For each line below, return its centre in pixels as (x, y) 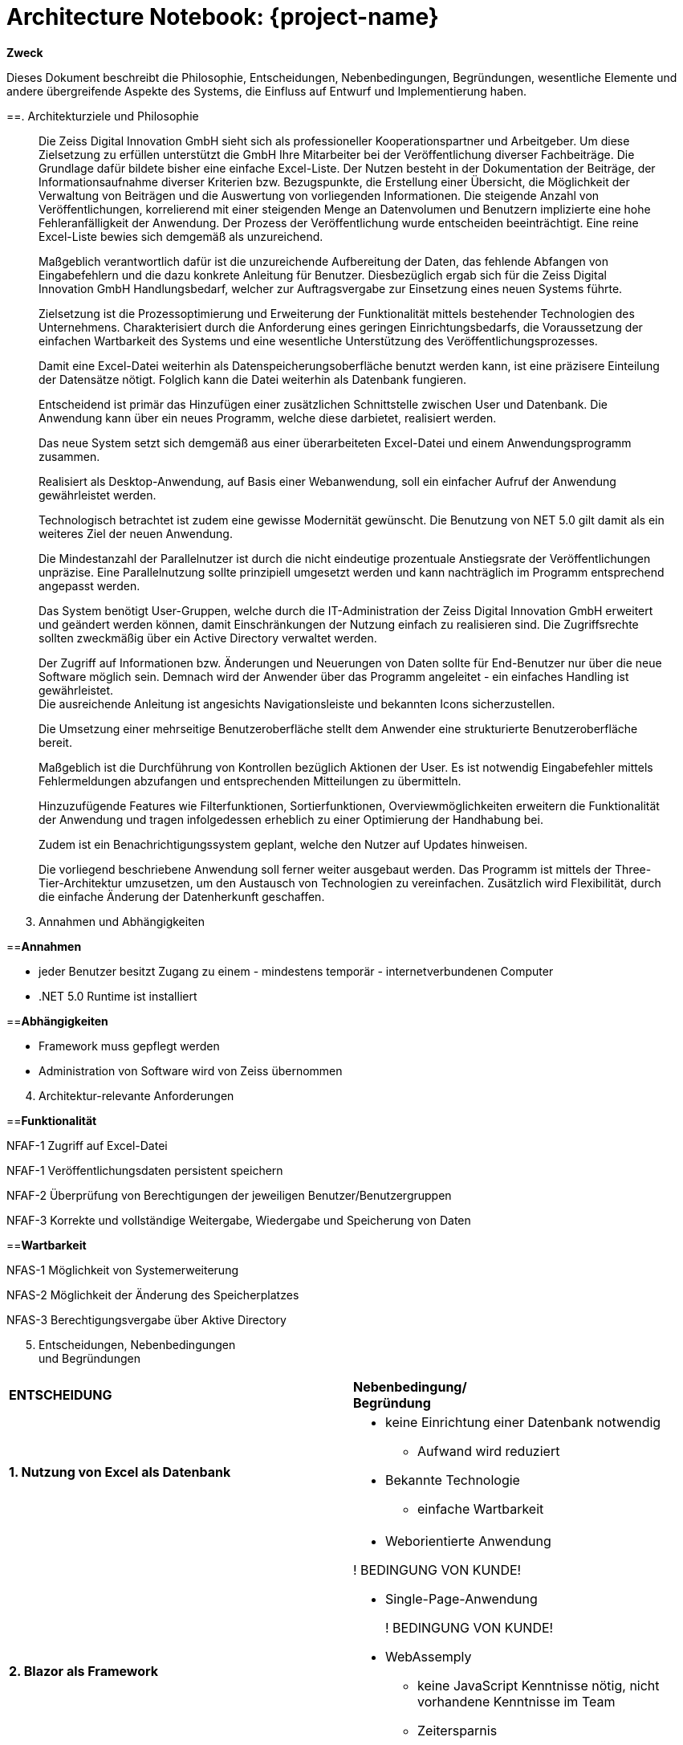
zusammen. (69, 456)
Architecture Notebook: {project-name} (223, 17)
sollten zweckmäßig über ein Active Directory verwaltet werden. (208, 638)
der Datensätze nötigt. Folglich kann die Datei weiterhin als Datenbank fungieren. (253, 379)
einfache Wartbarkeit (481, 1509)
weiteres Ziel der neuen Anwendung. (136, 533)
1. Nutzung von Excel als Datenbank (120, 1472)
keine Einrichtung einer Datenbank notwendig (523, 1422)
